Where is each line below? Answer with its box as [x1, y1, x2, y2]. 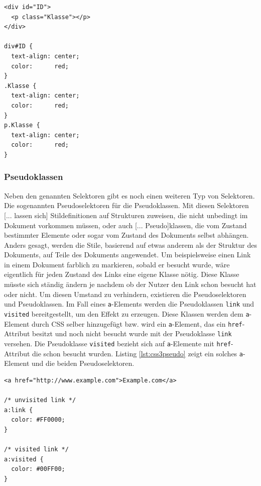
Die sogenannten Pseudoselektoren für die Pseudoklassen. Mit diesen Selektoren [4, 200, 249, 211]
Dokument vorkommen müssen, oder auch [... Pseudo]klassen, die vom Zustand [4, 220, 247, 230]
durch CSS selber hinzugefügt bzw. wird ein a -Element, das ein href [32, 318, 242, 329]
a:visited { [4, 455, 44, 463]
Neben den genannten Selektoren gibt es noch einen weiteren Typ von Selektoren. [4, 190, 255, 201]
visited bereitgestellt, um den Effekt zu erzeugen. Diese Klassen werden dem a [4, 308, 249, 319]
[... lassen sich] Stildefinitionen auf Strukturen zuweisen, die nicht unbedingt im [4, 210, 248, 220]
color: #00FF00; [11, 465, 65, 473]
